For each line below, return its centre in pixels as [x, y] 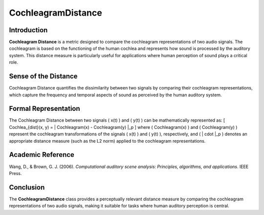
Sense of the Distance [43, 76]
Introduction [28, 30]
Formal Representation [44, 109]
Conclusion [27, 187]
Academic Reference [42, 155]
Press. [15, 173]
